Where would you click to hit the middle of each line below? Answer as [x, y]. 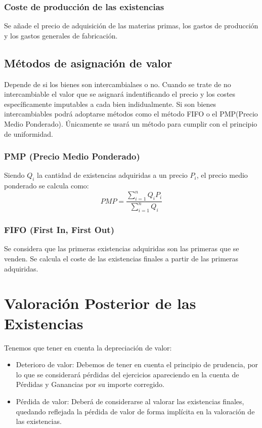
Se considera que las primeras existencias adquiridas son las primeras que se [122, 248]
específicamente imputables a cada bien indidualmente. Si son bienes [110, 104]
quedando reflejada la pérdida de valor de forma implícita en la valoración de [135, 411]
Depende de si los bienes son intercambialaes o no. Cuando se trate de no [118, 84]
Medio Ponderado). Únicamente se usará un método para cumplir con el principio [131, 123]
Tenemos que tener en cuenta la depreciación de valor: [88, 347]
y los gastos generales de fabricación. [61, 35]
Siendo [14, 175]
